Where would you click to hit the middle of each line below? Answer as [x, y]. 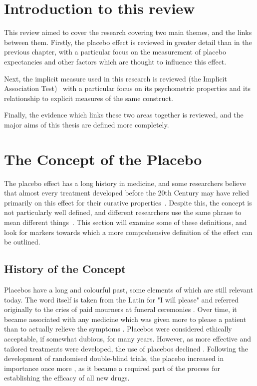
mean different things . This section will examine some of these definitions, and [126, 222]
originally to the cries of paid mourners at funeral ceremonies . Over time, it [121, 309]
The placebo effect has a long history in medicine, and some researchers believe [125, 183]
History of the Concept [65, 269]
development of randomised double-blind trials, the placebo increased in [114, 358]
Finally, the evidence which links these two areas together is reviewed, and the [124, 115]
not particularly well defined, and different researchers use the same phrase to [123, 212]
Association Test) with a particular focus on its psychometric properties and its [127, 88]
